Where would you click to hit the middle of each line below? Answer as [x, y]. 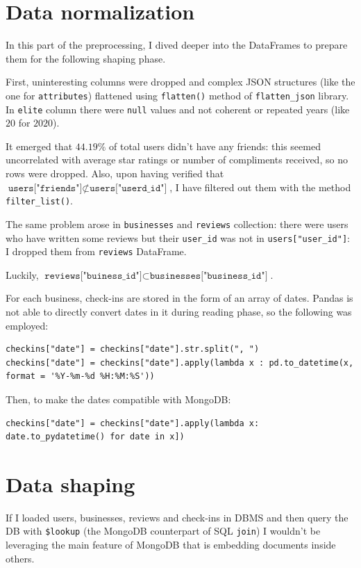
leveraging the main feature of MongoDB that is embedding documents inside [171, 545]
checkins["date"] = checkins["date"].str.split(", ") [133, 349]
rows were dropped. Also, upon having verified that [115, 173]
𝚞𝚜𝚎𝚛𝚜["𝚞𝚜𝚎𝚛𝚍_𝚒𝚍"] [128, 188]
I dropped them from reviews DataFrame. [96, 251]
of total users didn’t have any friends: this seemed [215, 146]
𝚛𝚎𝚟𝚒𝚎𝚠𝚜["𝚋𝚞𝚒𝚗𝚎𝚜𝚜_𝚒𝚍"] [93, 276]
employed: [27, 325]
